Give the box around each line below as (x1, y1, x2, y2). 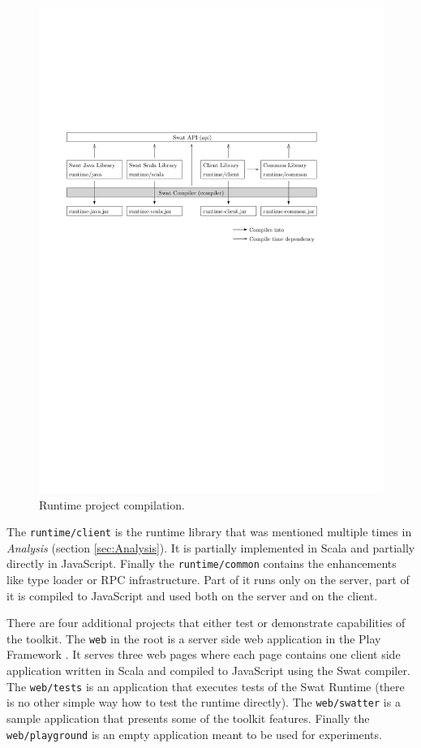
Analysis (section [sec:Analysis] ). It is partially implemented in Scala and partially (6, 539, 415, 556)
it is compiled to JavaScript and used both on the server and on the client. (6, 587, 378, 604)
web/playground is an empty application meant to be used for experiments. (6, 725, 382, 742)
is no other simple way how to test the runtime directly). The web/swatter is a (6, 694, 401, 711)
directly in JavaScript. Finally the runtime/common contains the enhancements (6, 555, 397, 572)
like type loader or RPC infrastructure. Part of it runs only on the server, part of (6, 571, 410, 588)
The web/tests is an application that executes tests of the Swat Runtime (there (6, 677, 405, 694)
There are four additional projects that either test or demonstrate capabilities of (6, 614, 406, 631)
